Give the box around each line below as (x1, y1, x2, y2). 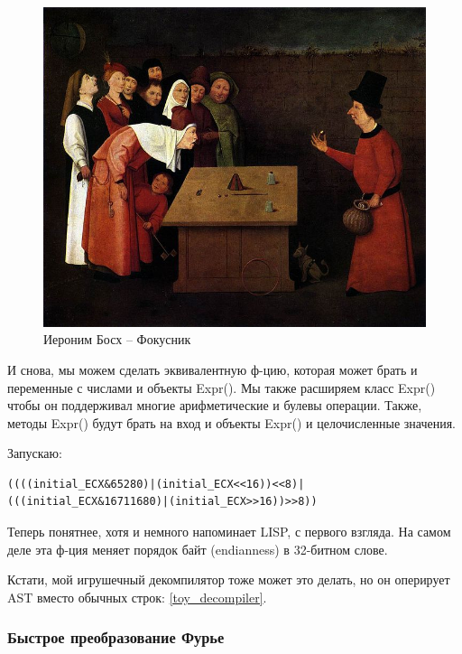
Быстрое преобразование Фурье (7, 626, 225, 649)
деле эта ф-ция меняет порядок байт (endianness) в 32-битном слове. (7, 539, 388, 558)
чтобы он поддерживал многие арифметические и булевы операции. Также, (7, 396, 422, 415)
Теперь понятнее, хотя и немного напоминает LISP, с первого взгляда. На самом (7, 522, 451, 541)
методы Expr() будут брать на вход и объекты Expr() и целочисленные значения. (7, 413, 457, 432)
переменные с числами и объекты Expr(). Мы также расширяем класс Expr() (7, 378, 436, 397)
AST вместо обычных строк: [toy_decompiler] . (7, 587, 267, 606)
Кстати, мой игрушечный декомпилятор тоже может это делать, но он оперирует (7, 570, 450, 589)
